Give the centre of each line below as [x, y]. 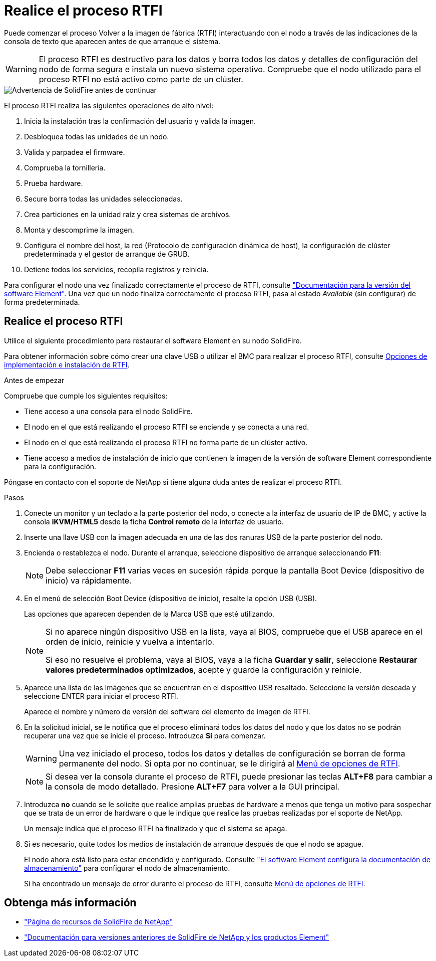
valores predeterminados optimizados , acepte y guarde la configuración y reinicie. [204, 669]
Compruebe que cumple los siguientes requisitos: [86, 396]
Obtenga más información [70, 903]
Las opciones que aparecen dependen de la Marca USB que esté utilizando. [149, 614]
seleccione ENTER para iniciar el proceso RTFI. [102, 696]
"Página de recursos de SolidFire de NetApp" [99, 922]
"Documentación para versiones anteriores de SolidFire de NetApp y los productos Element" [177, 937]
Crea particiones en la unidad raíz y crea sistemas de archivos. [128, 214]
